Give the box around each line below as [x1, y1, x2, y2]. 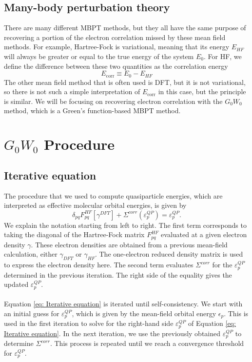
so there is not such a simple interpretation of [4, 86, 140, 97]
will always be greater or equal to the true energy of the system [4, 51, 194, 61]
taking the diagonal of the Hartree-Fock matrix [4, 229, 145, 240]
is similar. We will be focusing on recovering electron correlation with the [4, 96, 223, 106]
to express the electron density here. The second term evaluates [4, 260, 194, 270]
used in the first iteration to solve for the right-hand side [4, 318, 174, 328]
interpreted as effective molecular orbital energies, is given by [4, 200, 187, 210]
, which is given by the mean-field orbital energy [72, 308, 216, 318]
